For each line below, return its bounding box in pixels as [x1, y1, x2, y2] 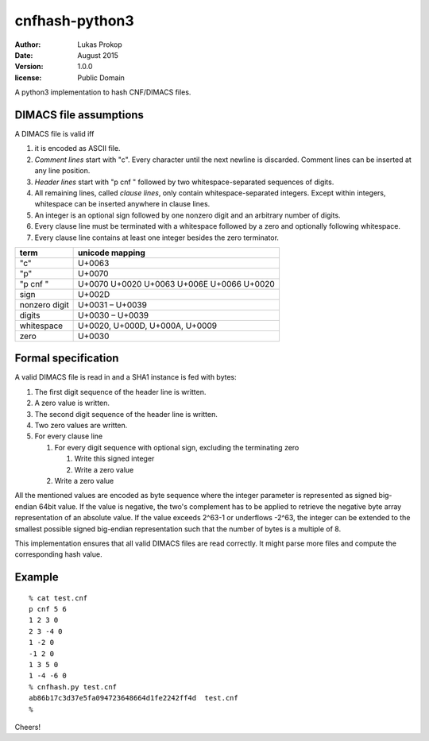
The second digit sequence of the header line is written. [34, 409, 218, 419]
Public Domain [77, 72, 125, 83]
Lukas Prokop [77, 40, 122, 49]
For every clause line [34, 431, 103, 441]
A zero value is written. [34, 398, 110, 408]
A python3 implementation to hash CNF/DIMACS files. [14, 87, 191, 97]
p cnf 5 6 [29, 604, 67, 614]
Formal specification [14, 352, 119, 365]
